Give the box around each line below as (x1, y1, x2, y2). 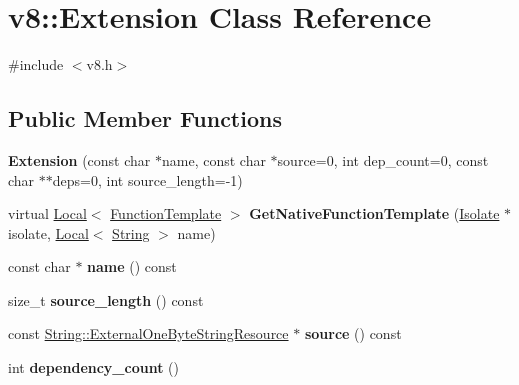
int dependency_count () (8, 357, 180, 378)
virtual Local (8, 203, 87, 224)
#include (8, 54, 64, 75)
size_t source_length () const (8, 289, 204, 310)
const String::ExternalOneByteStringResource (8, 323, 289, 344)
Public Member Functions (8, 103, 282, 134)
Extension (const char (8, 149, 151, 170)
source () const (304, 323, 402, 344)
